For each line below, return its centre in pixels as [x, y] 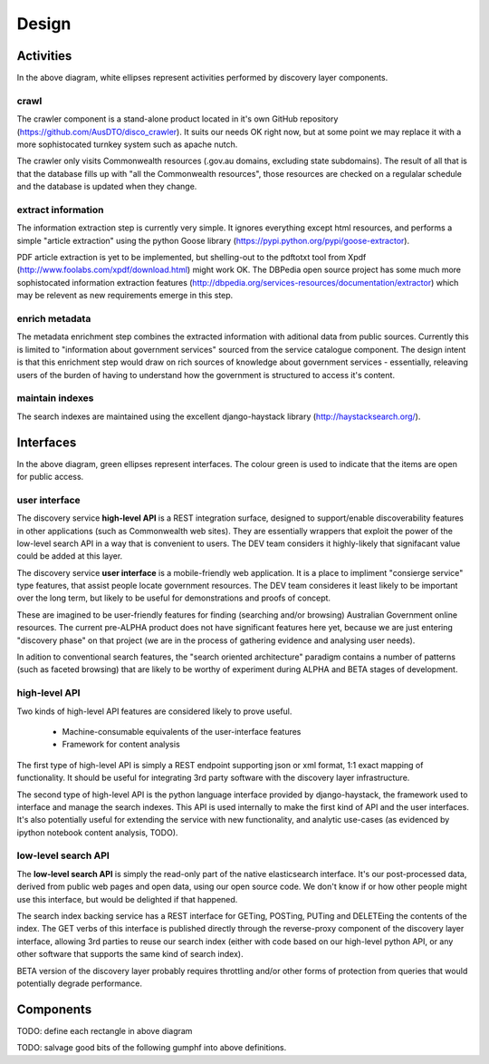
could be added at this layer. [70, 556]
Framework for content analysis [121, 745]
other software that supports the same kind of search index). [130, 954]
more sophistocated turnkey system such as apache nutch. [127, 144]
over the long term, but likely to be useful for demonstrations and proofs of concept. [173, 598]
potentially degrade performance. [79, 983]
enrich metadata [54, 319]
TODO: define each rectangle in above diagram [105, 1030]
